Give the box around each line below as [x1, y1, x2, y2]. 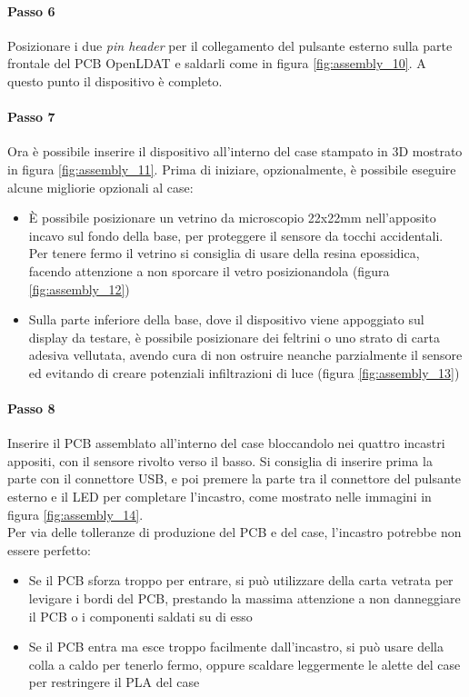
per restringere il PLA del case [28, 672, 200, 692]
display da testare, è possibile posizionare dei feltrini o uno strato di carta [28, 327, 440, 346]
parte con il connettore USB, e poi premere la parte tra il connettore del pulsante [7, 469, 462, 488]
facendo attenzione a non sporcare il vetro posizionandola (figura [28, 261, 390, 280]
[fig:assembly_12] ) [28, 279, 130, 298]
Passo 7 [7, 107, 55, 126]
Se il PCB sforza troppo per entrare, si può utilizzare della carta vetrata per [28, 571, 454, 590]
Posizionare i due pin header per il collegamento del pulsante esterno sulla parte [7, 35, 453, 55]
